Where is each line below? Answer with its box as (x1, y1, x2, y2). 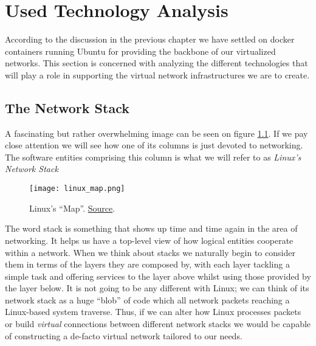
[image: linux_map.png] (29, 184, 125, 193)
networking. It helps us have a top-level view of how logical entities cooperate (5, 234, 294, 246)
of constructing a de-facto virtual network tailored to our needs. (5, 329, 242, 342)
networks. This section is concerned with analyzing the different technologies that (5, 57, 308, 69)
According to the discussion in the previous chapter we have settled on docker (5, 33, 295, 46)
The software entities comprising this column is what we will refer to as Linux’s (5, 150, 301, 163)
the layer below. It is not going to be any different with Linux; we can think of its (5, 282, 309, 294)
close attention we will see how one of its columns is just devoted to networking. (5, 139, 303, 151)
